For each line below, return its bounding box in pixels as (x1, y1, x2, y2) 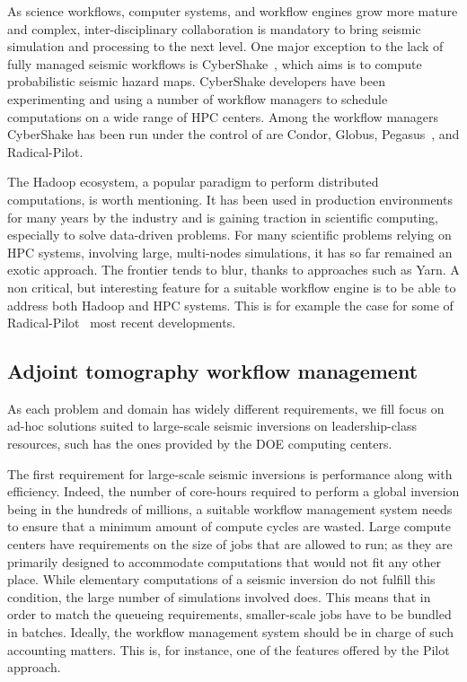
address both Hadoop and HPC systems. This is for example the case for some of (7, 295, 454, 314)
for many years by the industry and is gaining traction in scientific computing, (7, 207, 439, 226)
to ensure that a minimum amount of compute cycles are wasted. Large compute (7, 517, 451, 536)
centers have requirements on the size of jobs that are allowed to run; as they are (7, 535, 453, 554)
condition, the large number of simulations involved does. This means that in (7, 587, 431, 606)
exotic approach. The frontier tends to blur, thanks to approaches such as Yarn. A (7, 260, 460, 279)
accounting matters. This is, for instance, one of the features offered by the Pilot (7, 640, 450, 659)
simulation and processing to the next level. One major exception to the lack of (7, 37, 444, 56)
